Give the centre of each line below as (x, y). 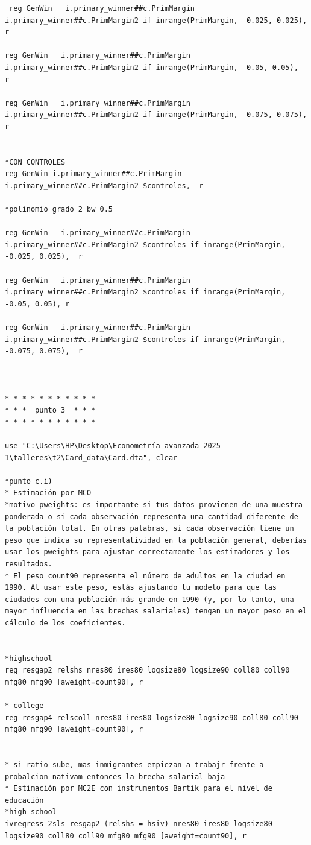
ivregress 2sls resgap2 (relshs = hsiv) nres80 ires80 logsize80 (139, 824)
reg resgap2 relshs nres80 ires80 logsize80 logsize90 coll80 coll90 (147, 670)
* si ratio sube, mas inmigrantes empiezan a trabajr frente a (134, 765)
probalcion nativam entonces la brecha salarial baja (115, 777)
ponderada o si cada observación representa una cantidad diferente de (152, 517)
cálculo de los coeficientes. (65, 623)
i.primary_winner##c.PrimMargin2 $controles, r (104, 185)
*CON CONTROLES (35, 162)
